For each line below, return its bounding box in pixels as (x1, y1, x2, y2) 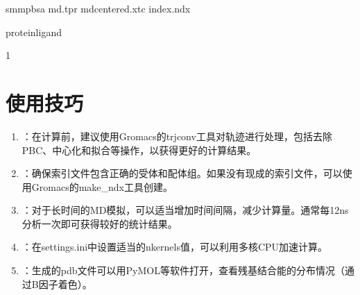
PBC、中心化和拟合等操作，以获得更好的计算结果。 (22, 142, 257, 157)
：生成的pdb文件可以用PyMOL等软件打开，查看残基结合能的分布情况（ (22, 263, 345, 278)
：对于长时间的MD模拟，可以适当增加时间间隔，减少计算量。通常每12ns (22, 203, 349, 217)
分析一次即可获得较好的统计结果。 (22, 216, 178, 230)
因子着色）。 (38, 276, 92, 291)
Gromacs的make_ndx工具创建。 (31, 179, 173, 194)
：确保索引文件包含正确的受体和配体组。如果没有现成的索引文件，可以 (22, 166, 343, 180)
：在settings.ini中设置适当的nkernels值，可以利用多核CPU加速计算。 (22, 239, 328, 254)
